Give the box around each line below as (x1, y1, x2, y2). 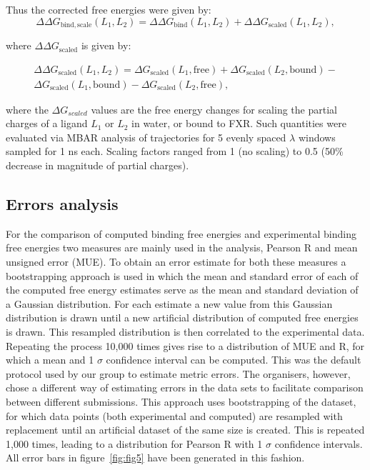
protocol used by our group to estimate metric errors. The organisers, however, (6, 366, 351, 381)
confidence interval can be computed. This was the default (106, 352, 361, 367)
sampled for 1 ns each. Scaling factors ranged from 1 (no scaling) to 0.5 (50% (6, 144, 344, 159)
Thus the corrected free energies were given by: (6, 2, 211, 16)
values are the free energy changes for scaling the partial (91, 101, 337, 116)
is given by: (81, 38, 131, 53)
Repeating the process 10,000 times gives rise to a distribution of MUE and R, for (6, 338, 365, 353)
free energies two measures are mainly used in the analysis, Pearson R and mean (6, 240, 358, 255)
